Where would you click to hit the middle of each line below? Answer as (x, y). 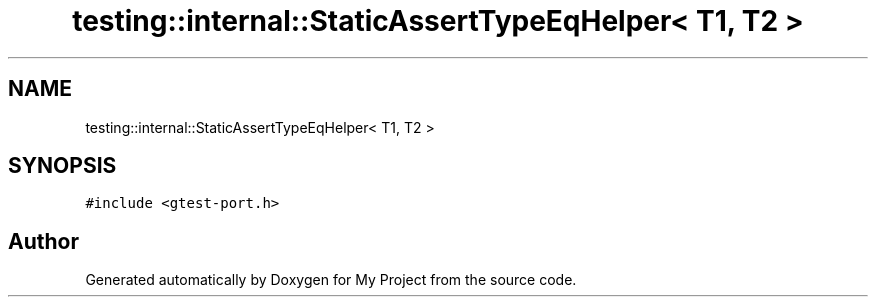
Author (43, 241)
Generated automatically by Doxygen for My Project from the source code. (331, 280)
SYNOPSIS (62, 166)
